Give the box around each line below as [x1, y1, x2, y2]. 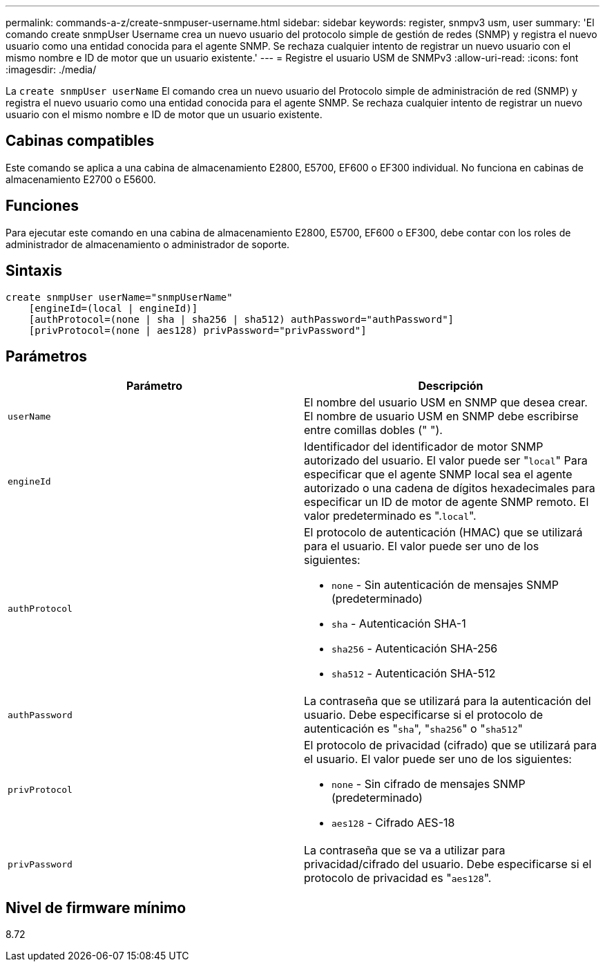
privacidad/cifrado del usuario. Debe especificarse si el [304, 857, 592, 872]
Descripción [418, 379, 483, 393]
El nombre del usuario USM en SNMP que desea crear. [304, 395, 588, 410]
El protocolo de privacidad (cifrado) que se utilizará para [304, 738, 597, 753]
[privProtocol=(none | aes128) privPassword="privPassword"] [28, 324, 367, 336]
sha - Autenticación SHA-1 [332, 617, 466, 631]
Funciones [6, 197, 79, 215]
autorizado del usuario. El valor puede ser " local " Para [304, 453, 588, 468]
